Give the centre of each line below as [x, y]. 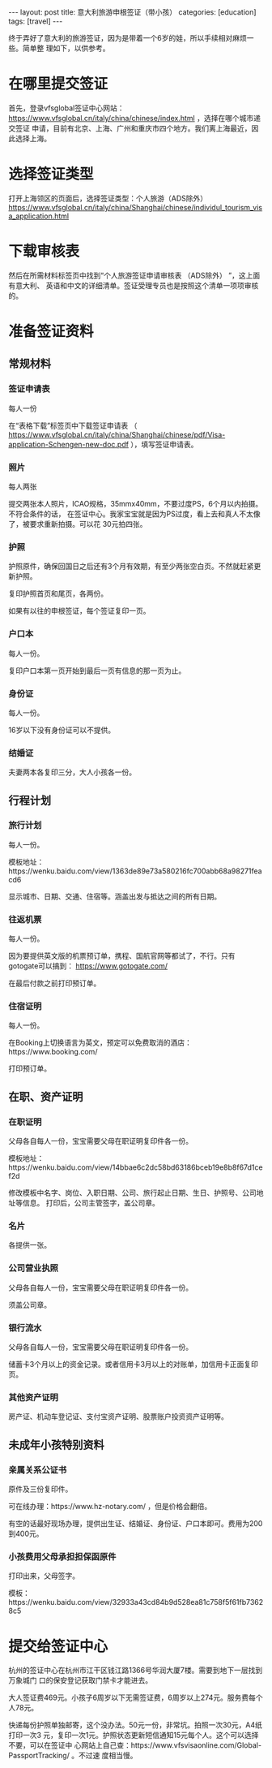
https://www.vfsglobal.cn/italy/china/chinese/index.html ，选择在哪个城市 [131, 118]
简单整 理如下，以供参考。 [66, 48]
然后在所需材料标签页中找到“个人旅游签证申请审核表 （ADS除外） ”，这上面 [134, 275]
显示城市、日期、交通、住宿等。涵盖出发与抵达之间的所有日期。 [115, 896]
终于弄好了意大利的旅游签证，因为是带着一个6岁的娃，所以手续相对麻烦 [127, 38]
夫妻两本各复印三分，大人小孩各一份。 [72, 772]
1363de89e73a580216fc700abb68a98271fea [187, 871]
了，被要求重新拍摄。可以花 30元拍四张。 [78, 524]
